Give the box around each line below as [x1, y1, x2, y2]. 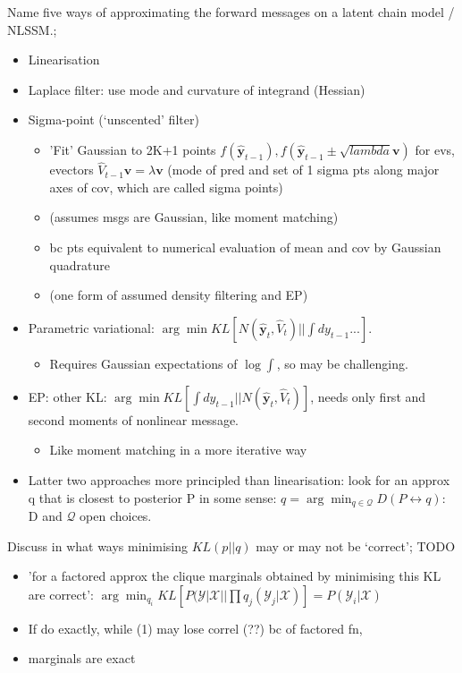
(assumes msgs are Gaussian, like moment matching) [49, 208, 339, 226]
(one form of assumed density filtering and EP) [49, 285, 308, 304]
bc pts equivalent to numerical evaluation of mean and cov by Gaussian [49, 237, 441, 256]
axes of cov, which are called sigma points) [49, 177, 283, 196]
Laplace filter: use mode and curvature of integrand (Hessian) [28, 80, 365, 98]
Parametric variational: [28, 318, 155, 336]
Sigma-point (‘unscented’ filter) [28, 110, 199, 129]
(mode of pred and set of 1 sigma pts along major [167, 160, 440, 179]
